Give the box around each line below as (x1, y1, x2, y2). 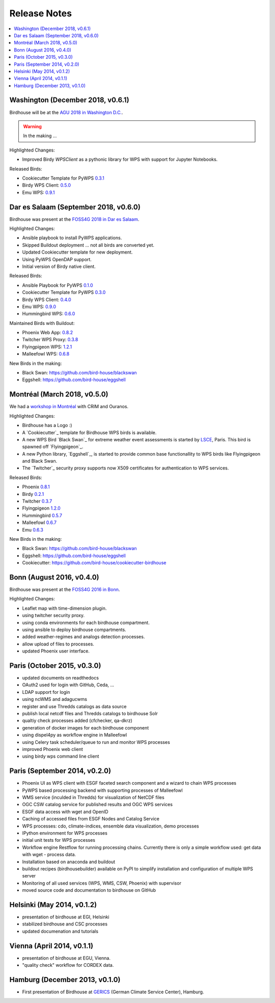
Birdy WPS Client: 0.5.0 (22, 182, 71, 188)
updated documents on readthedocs (22, 675, 99, 681)
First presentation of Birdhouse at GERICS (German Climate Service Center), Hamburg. (22, 989, 204, 995)
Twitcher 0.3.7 (22, 498, 52, 505)
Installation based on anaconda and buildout (22, 859, 116, 865)
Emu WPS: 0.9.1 (22, 189, 55, 195)
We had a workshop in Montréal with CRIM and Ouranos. (9, 404, 129, 410)
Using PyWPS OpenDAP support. (22, 256, 92, 262)
